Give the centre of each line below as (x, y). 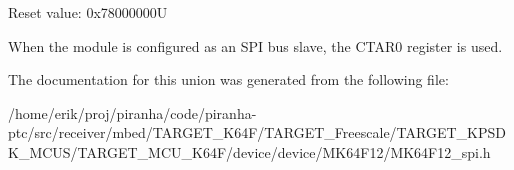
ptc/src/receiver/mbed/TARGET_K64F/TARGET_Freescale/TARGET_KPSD (257, 132)
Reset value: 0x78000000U (88, 12)
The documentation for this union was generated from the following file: (228, 79)
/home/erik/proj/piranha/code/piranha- (132, 112)
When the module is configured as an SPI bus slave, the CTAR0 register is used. (255, 45)
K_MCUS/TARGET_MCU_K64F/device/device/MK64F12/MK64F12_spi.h (249, 151)
